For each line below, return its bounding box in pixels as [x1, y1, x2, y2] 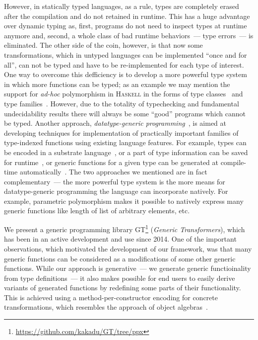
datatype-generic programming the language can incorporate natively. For [4, 186, 228, 196]
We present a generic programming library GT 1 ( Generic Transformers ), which [4, 223, 245, 234]
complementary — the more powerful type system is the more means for [4, 176, 225, 186]
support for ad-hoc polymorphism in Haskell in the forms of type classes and [4, 88, 243, 99]
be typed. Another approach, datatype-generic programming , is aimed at [4, 118, 227, 128]
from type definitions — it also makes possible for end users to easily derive [4, 272, 235, 283]
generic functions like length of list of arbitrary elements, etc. [4, 205, 190, 216]
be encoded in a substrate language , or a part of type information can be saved [4, 147, 248, 157]
